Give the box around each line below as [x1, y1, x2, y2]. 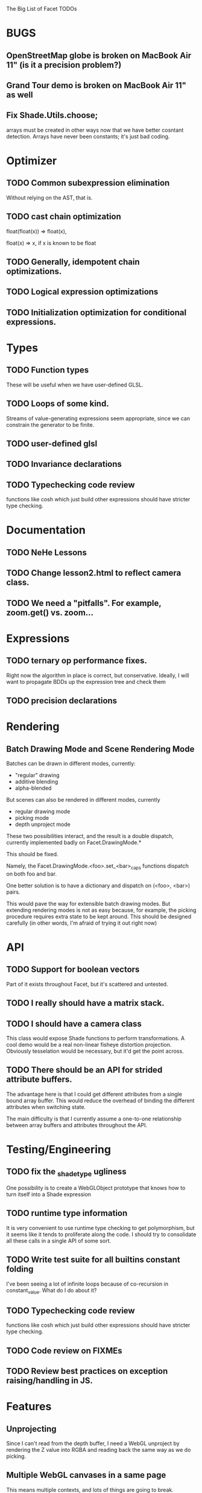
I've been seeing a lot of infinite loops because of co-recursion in [6, 1280, 169, 1287]
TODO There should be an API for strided [6, 1065, 163, 1075]
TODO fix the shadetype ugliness [6, 1166, 127, 1179]
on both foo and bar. [6, 870, 57, 877]
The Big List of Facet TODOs [6, 5, 77, 12]
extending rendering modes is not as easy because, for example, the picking [6, 906, 197, 914]
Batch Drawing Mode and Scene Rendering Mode [6, 744, 195, 754]
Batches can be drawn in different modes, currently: [6, 760, 136, 767]
